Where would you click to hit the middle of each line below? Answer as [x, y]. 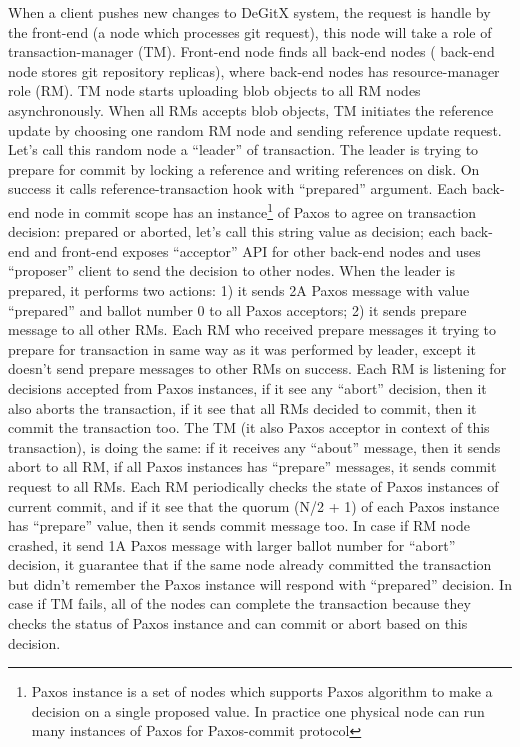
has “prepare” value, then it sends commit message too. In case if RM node [239, 525]
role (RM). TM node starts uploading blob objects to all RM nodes [214, 90]
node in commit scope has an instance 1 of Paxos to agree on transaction [255, 210]
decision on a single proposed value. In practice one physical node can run [258, 710]
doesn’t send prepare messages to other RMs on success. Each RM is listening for [257, 368]
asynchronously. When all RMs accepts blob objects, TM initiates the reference [251, 109]
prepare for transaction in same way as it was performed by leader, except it [242, 348]
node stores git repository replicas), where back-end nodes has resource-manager [254, 70]
